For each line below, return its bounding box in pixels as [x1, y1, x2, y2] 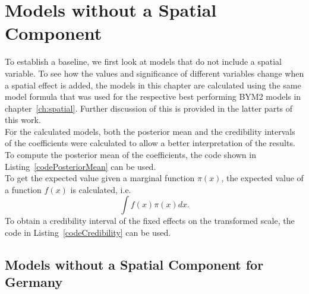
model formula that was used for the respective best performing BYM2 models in [5, 90, 301, 103]
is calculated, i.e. [70, 183, 131, 195]
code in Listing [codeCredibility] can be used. [5, 226, 171, 239]
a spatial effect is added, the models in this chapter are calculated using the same [5, 78, 301, 91]
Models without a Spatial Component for [5, 255, 264, 274]
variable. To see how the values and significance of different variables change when [5, 67, 304, 79]
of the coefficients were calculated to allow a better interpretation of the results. [5, 137, 295, 149]
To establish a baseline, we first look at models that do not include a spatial [5, 55, 282, 68]
